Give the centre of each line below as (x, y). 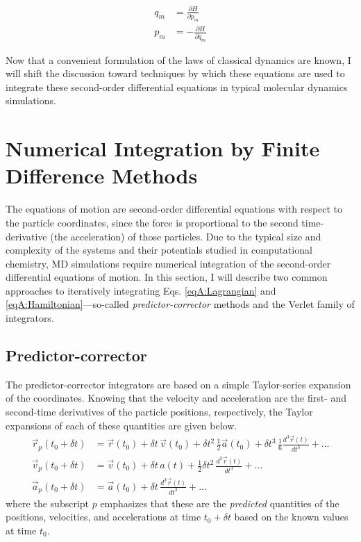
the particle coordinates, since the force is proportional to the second (152, 222)
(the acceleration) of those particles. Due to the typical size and (186, 236)
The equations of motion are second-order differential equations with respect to (174, 209)
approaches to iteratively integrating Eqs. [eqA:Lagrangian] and (141, 290)
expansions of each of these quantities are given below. (121, 425)
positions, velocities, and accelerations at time (103, 517)
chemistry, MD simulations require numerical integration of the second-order (168, 263)
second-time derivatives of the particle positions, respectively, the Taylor (159, 412)
